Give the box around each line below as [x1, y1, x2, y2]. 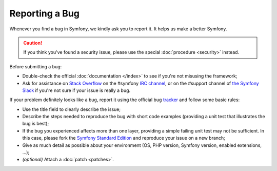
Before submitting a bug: [9, 63, 62, 69]
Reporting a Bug [9, 8, 80, 19]
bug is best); [22, 121, 49, 127]
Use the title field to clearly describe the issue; [22, 106, 121, 112]
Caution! [23, 40, 43, 46]
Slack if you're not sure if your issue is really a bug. [22, 87, 131, 93]
